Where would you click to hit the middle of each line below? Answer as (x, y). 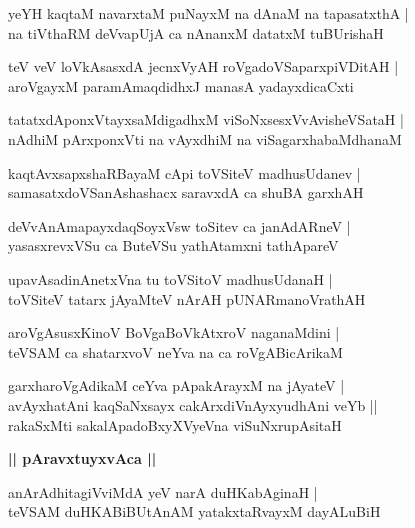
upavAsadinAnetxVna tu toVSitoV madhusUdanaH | (170, 278)
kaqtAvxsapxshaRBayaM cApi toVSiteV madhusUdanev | (184, 172)
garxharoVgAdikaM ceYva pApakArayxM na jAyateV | (176, 385)
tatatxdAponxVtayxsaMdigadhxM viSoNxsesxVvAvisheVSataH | (206, 119)
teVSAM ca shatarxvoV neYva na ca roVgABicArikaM (175, 351)
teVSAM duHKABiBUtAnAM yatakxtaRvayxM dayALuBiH (194, 511)
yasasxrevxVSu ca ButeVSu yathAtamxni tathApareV (173, 245)
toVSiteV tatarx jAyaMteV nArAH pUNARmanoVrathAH (187, 298)
